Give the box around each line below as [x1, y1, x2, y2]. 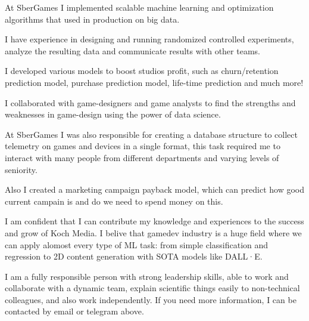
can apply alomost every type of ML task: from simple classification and [5, 238, 269, 251]
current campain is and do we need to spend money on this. [5, 195, 223, 207]
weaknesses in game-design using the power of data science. [5, 108, 221, 121]
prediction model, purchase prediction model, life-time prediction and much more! [5, 76, 304, 88]
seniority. [5, 163, 38, 175]
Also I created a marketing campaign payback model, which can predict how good [5, 183, 305, 196]
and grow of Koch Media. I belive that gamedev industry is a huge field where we [5, 226, 302, 239]
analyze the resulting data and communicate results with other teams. [5, 44, 260, 57]
